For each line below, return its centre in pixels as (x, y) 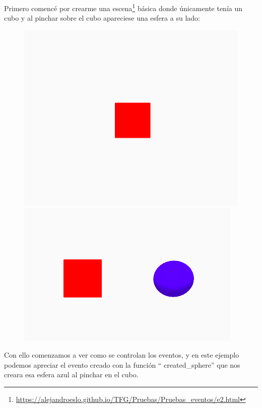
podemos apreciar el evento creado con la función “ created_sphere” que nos (122, 364)
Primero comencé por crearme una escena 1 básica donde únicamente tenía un (123, 7)
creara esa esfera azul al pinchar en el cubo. (71, 375)
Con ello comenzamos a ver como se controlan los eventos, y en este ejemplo (122, 354)
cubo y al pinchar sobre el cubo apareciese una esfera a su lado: (102, 18)
